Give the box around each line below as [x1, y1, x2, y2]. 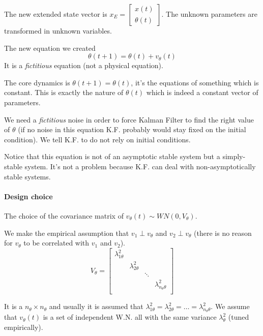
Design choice [4, 191, 53, 201]
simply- [222, 151, 246, 162]
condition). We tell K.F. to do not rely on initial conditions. [4, 134, 191, 144]
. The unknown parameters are [161, 9, 257, 19]
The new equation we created [4, 42, 96, 53]
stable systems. [4, 171, 51, 181]
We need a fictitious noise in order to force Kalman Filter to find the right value [4, 114, 254, 125]
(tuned [228, 312, 249, 322]
